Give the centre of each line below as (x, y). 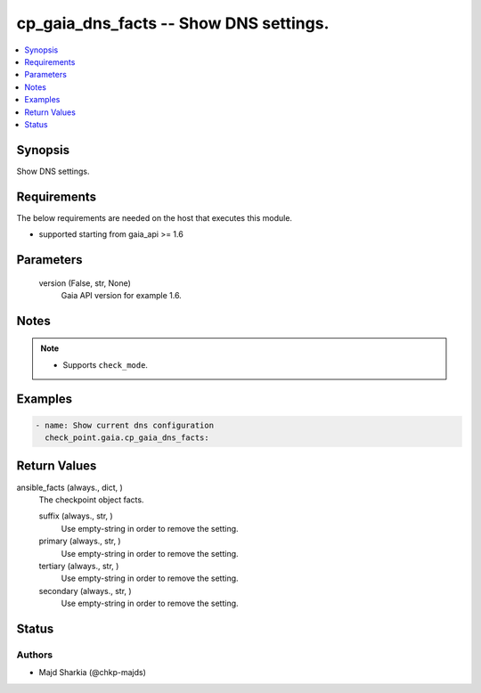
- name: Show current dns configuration (124, 425)
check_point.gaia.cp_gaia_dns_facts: (127, 438)
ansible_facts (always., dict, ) (70, 487)
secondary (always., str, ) (86, 591)
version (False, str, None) (85, 283)
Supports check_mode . (106, 364)
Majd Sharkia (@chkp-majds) (93, 673)
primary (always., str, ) (80, 541)
